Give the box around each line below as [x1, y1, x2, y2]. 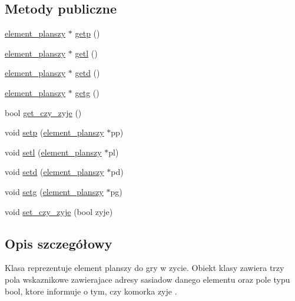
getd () [75, 67, 100, 79]
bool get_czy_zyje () [5, 106, 82, 118]
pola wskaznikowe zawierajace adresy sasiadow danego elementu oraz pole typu [5, 273, 290, 285]
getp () [75, 27, 100, 39]
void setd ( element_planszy [5, 166, 104, 178]
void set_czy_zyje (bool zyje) [5, 205, 113, 217]
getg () [75, 86, 100, 98]
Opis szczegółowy [5, 234, 112, 252]
